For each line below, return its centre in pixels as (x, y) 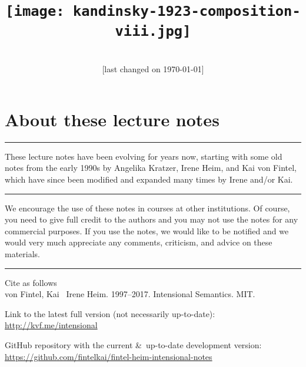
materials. (23, 254)
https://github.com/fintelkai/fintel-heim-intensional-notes (109, 356)
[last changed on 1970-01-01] (153, 69)
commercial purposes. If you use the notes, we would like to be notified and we (147, 230)
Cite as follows (31, 282)
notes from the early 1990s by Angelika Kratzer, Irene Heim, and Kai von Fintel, (151, 168)
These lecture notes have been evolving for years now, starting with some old (144, 156)
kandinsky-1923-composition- (187, 11)
